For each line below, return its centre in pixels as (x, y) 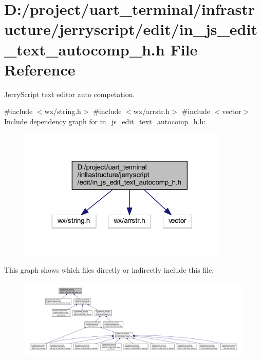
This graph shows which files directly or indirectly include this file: (109, 270)
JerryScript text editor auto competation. (70, 94)
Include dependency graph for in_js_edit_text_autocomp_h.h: (105, 121)
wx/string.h (63, 111)
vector (232, 111)
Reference (40, 69)
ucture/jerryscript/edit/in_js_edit (131, 29)
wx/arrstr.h (152, 111)
